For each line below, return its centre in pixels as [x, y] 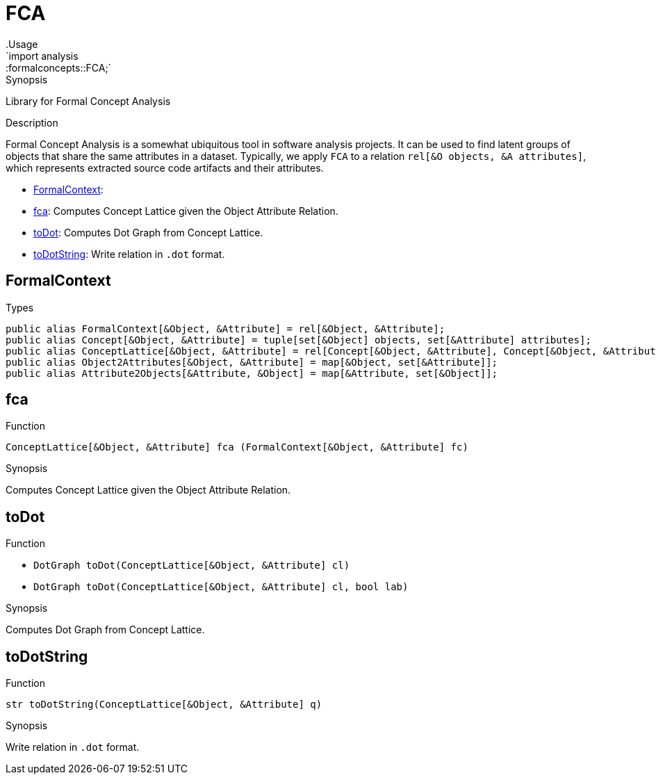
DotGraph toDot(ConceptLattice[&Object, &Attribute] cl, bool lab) [221, 587]
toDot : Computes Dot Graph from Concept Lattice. [148, 232]
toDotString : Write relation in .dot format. [129, 254]
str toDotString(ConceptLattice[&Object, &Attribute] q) [164, 705]
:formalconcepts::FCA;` [59, 67]
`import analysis [42, 56]
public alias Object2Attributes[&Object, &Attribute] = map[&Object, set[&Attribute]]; [252, 362]
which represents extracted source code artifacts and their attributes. [165, 168]
